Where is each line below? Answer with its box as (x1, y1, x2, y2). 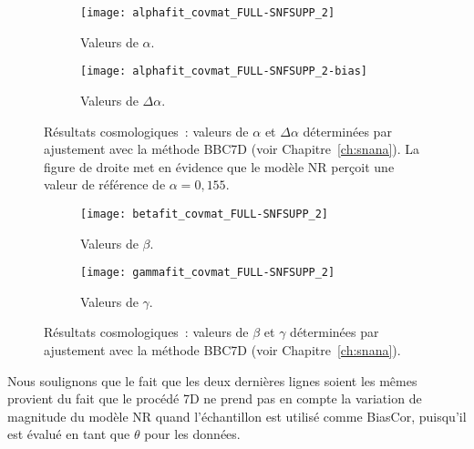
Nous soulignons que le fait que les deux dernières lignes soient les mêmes (7, 371, 417, 390)
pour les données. (144, 424, 241, 444)
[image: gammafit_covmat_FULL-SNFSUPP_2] (80, 266, 335, 280)
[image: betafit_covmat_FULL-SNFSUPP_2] (80, 207, 329, 220)
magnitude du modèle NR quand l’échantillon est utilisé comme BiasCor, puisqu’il (7, 406, 467, 425)
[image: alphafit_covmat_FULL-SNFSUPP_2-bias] (80, 65, 367, 78)
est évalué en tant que (7, 424, 130, 444)
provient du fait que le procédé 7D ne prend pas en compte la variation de (7, 389, 422, 408)
